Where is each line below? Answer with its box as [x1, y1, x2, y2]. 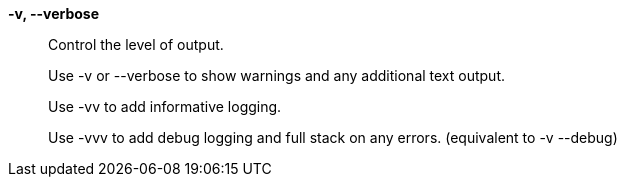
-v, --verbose [8, 5, 100, 22]
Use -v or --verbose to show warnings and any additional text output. [48, 67, 506, 84]
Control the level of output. [48, 36, 224, 53]
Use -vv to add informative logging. [48, 98, 282, 115]
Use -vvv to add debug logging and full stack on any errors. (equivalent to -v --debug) [48, 129, 618, 146]
